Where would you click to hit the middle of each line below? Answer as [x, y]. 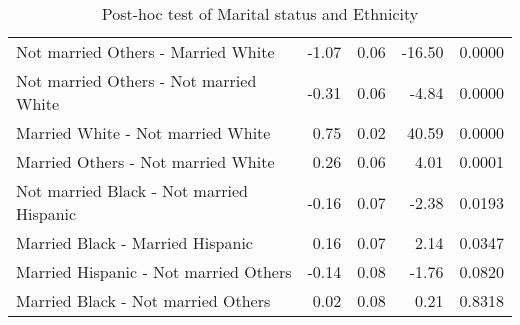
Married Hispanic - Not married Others [154, 271]
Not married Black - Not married [132, 190]
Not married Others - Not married [136, 80]
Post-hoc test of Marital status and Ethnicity [260, 13]
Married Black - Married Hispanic [134, 242]
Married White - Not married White [143, 132]
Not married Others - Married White [145, 51]
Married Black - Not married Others [143, 300]
